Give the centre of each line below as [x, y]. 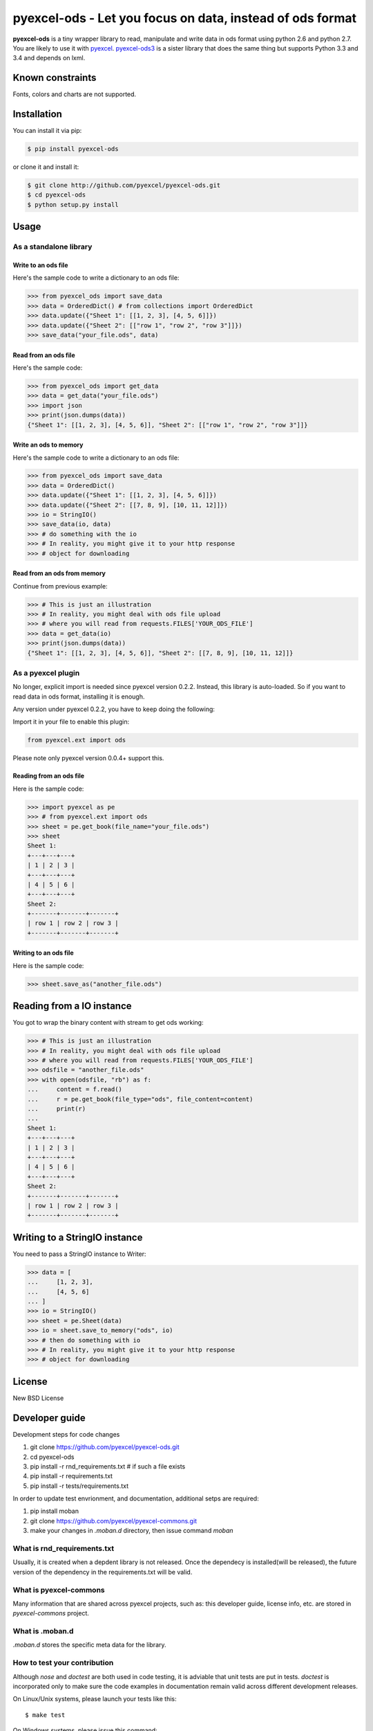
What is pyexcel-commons [59, 1590]
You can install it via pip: [47, 131]
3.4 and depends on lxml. [49, 58]
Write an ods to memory [48, 445]
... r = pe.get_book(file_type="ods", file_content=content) [140, 1099]
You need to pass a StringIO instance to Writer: [79, 1254]
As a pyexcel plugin [46, 673]
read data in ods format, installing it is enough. [79, 697]
